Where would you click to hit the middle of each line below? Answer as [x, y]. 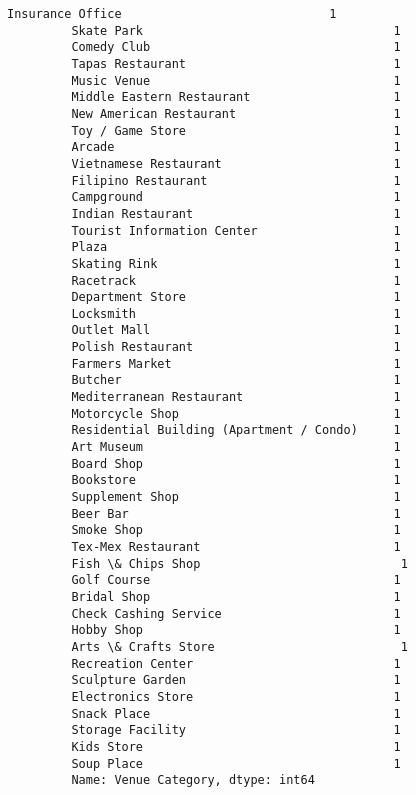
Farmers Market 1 [236, 363]
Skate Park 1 [236, 30]
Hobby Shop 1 [236, 630]
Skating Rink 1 [236, 263]
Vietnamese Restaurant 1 [236, 163]
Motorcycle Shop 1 [236, 413]
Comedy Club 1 [236, 47]
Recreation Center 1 [236, 663]
